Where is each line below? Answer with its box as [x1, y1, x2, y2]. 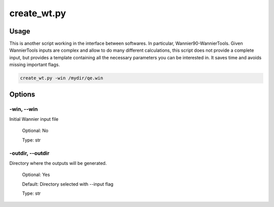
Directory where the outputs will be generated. [9, 160, 107, 166]
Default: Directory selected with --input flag [22, 181, 114, 187]
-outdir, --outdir [9, 150, 50, 157]
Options [9, 90, 36, 98]
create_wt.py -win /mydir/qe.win [20, 75, 104, 81]
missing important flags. [9, 61, 60, 68]
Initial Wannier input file [9, 116, 58, 122]
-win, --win [9, 106, 38, 113]
